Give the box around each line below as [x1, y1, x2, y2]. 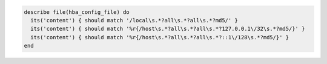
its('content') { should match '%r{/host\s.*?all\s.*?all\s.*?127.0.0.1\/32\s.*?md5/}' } [30, 25, 305, 33]
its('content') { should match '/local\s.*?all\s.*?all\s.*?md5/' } [30, 17, 239, 24]
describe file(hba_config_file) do [24, 8, 130, 15]
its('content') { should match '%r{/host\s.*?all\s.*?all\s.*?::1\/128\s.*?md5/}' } [30, 34, 289, 40]
